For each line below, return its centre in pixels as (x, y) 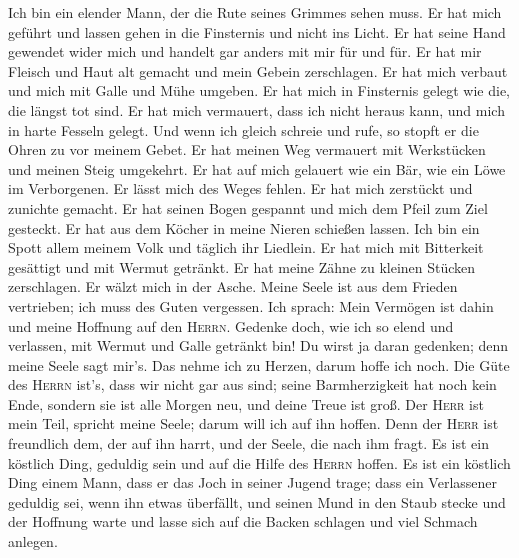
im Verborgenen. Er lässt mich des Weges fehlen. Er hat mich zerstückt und (240, 188)
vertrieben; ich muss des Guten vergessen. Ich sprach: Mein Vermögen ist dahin (251, 305)
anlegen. (33, 541)
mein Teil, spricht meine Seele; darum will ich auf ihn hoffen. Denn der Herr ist (253, 423)
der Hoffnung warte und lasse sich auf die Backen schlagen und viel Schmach (243, 521)
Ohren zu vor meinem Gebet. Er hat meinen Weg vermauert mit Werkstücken (247, 149)
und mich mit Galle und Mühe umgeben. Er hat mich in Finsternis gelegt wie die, (259, 90)
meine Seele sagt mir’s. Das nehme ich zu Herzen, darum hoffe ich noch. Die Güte (259, 364)
